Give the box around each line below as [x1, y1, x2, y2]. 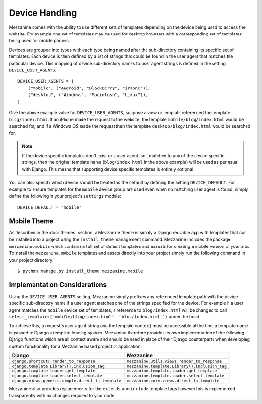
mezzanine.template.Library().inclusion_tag [127, 364, 227, 369]
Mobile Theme [9, 217, 53, 225]
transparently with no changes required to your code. [9, 393, 116, 399]
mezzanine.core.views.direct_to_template [127, 378, 220, 384]
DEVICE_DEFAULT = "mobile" [17, 205, 82, 210]
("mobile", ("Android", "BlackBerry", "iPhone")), [27, 85, 151, 91]
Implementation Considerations [9, 281, 107, 289]
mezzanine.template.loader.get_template [127, 369, 217, 374]
